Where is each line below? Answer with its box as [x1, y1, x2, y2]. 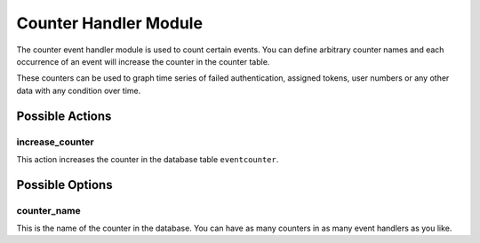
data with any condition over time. [16, 85, 141, 96]
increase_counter [16, 136, 94, 148]
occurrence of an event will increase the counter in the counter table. [16, 56, 270, 67]
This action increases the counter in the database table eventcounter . [16, 153, 279, 164]
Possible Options [16, 177, 113, 192]
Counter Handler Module [16, 13, 204, 33]
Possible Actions [16, 108, 112, 123]
